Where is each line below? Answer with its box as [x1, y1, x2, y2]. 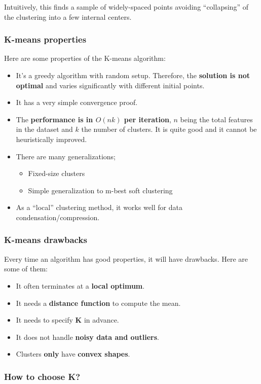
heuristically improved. [16, 133, 87, 144]
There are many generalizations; [16, 151, 116, 161]
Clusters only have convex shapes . [16, 348, 130, 359]
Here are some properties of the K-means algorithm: [4, 53, 166, 63]
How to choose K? [4, 370, 81, 382]
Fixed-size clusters [28, 168, 85, 179]
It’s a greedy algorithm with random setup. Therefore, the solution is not [16, 70, 250, 80]
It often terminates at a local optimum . [16, 280, 145, 291]
